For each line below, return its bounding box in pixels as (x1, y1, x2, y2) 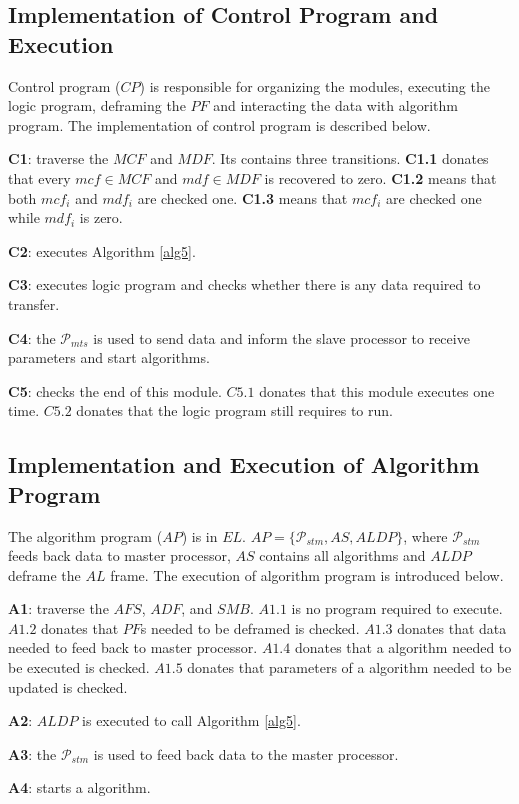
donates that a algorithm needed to (294, 637, 512, 658)
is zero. (79, 207, 123, 228)
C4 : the (8, 327, 56, 348)
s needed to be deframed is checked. (140, 617, 360, 638)
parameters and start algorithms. (8, 347, 210, 368)
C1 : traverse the (8, 148, 109, 169)
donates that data (397, 617, 507, 638)
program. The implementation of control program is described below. (8, 114, 431, 135)
